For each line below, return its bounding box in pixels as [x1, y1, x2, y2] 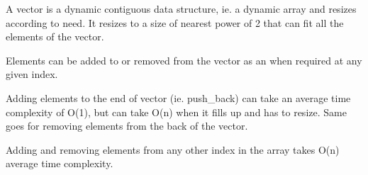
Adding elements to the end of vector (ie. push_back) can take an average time [6, 90, 351, 105]
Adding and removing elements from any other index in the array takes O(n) [6, 142, 340, 157]
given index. [6, 67, 58, 81]
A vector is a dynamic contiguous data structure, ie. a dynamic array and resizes [6, 1, 357, 16]
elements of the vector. [6, 29, 104, 44]
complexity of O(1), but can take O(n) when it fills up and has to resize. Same [6, 104, 347, 119]
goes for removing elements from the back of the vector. [6, 118, 248, 133]
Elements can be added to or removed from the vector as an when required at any [6, 52, 362, 67]
